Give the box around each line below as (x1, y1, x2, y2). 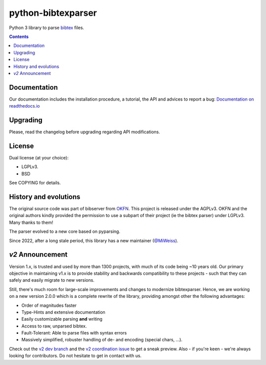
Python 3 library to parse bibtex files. (9, 25, 84, 31)
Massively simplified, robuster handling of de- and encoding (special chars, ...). (21, 337, 183, 343)
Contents (9, 34, 29, 39)
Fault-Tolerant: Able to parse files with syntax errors (21, 330, 127, 336)
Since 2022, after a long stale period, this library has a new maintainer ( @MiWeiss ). (9, 237, 178, 244)
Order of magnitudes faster (21, 302, 77, 308)
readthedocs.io (9, 103, 40, 109)
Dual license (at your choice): (9, 155, 69, 160)
